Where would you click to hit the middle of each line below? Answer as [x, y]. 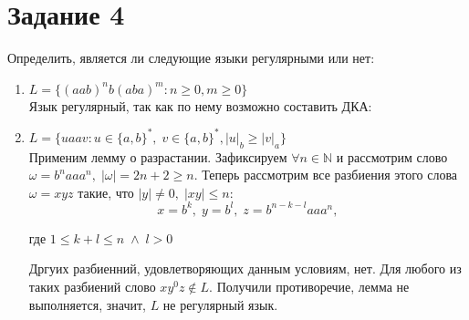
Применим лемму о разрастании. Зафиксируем [158, 156]
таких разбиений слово [92, 287]
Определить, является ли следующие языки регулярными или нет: [191, 58]
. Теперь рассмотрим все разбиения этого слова [326, 175]
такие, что [106, 192]
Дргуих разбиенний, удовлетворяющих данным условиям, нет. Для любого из [245, 268]
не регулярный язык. [220, 304]
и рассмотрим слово [392, 156]
